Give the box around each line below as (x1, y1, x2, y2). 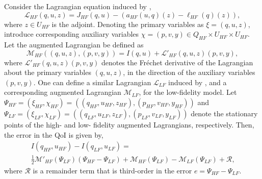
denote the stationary (191, 108, 258, 118)
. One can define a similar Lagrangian (33, 76, 151, 87)
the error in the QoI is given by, (4, 129, 103, 140)
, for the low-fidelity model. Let (139, 87, 237, 97)
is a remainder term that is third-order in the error (33, 165, 192, 175)
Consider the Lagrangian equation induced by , (4, 1, 151, 11)
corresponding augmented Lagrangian (4, 87, 121, 97)
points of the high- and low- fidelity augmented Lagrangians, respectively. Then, (4, 119, 254, 130)
